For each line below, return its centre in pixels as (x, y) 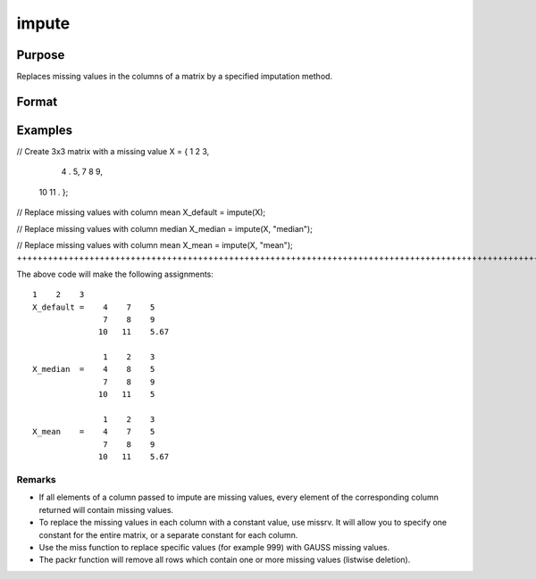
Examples (45, 130)
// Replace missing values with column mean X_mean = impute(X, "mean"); (155, 244)
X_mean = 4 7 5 (94, 432)
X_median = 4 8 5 (94, 369)
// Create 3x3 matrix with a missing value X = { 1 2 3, (113, 151)
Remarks (37, 479)
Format (37, 101)
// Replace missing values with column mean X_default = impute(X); (141, 212)
